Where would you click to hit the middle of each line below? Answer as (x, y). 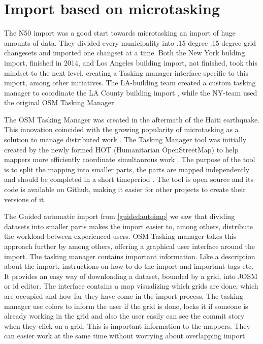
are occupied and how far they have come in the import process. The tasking (124, 295)
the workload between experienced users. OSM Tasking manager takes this (120, 236)
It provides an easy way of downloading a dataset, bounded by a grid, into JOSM (131, 276)
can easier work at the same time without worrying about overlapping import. (126, 336)
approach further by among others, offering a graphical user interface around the (130, 246)
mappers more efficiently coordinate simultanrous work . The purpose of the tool (130, 159)
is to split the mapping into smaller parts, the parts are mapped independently (127, 169)
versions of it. (25, 199)
